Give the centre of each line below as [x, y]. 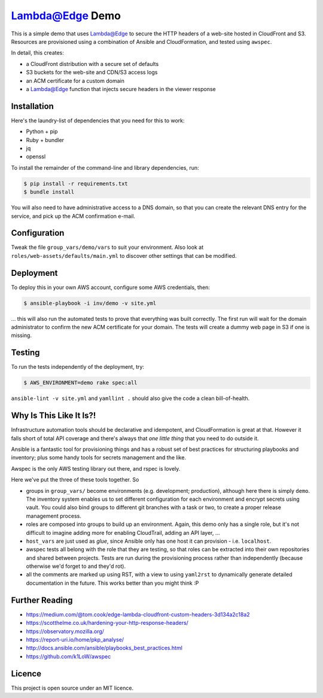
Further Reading [42, 600]
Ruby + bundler [45, 140]
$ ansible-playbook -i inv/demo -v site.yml [90, 303]
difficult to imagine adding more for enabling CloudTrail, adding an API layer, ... [123, 532]
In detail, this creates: [37, 53]
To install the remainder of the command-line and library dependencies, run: [105, 167]
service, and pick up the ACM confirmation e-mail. [73, 216]
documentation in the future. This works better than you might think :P [112, 583]
